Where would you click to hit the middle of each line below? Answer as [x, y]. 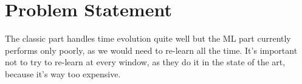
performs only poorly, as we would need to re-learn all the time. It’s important [151, 50]
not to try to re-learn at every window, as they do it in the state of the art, [145, 62]
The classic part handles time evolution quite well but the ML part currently [148, 38]
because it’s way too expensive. [63, 73]
